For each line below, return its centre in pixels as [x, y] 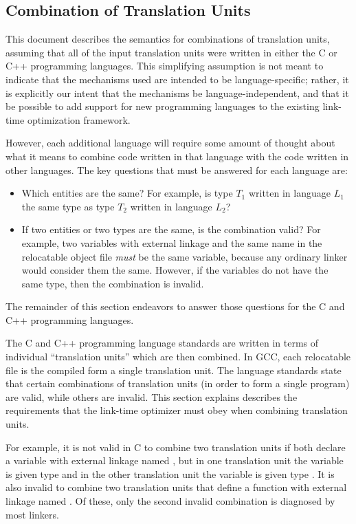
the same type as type [68, 206]
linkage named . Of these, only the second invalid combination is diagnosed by [170, 501]
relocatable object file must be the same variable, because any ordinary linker [185, 256]
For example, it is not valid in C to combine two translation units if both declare [176, 447]
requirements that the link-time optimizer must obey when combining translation [177, 410]
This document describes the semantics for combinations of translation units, [168, 39]
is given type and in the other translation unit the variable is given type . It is [170, 473]
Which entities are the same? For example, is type [127, 193]
